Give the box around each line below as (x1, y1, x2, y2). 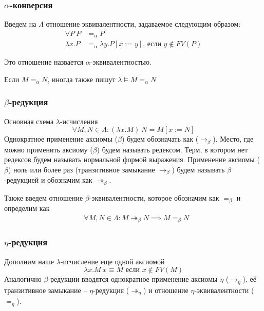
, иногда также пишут (47, 73, 116, 84)
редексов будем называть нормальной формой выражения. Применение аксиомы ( (4, 154, 260, 165)
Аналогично (4, 274, 42, 284)
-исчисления (60, 115, 98, 126)
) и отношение (143, 284, 188, 295)
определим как (4, 203, 50, 213)
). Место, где (213, 133, 254, 144)
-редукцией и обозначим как (4, 174, 92, 185)
